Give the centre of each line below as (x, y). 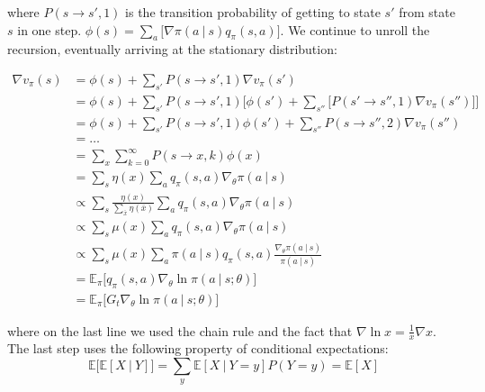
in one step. (49, 29)
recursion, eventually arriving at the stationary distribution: (172, 49)
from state (427, 12)
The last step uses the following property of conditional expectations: (198, 348)
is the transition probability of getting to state (253, 12)
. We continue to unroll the (355, 29)
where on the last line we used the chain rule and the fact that (180, 330)
